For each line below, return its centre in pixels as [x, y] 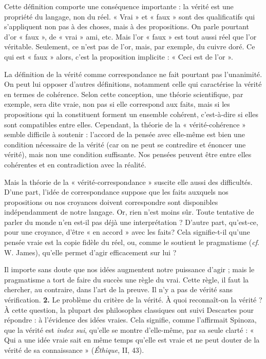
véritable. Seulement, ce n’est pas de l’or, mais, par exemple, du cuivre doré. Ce [130, 46]
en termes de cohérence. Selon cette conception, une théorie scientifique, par [124, 94]
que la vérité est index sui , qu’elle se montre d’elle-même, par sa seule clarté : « [129, 329]
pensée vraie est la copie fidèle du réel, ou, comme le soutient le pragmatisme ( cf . [132, 242]
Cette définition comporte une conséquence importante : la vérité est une [119, 6]
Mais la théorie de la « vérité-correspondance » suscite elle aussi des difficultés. [128, 182]
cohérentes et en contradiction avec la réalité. [75, 164]
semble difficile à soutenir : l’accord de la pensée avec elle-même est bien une [125, 134]
